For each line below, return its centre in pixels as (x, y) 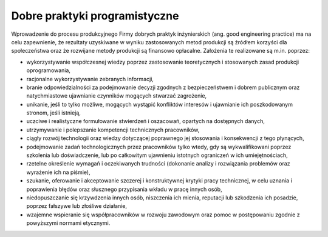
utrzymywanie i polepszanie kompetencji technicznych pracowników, (113, 130)
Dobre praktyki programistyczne (95, 16)
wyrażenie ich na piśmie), (58, 172)
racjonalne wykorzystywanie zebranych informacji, (90, 79)
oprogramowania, (49, 70)
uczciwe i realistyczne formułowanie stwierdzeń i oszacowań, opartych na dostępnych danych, (146, 121)
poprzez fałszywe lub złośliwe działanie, (77, 206)
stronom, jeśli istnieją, (54, 113)
